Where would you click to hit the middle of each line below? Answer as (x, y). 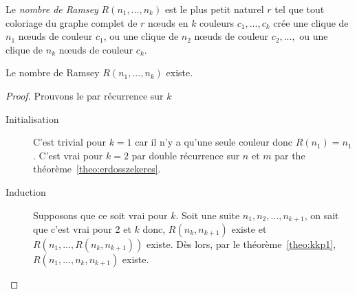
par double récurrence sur (186, 155)
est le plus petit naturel (214, 9)
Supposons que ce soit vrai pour (100, 215)
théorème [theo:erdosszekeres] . (97, 169)
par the (290, 155)
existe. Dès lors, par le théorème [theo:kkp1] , (241, 244)
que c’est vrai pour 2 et (82, 228)
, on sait (322, 215)
